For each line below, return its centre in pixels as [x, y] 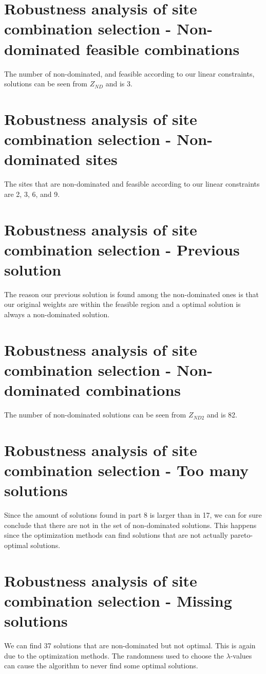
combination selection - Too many [126, 470]
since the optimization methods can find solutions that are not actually [116, 535]
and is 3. [119, 84]
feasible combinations [163, 49]
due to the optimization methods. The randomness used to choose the [114, 655]
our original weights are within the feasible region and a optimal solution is [122, 304]
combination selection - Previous [122, 249]
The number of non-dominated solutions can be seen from [95, 415]
